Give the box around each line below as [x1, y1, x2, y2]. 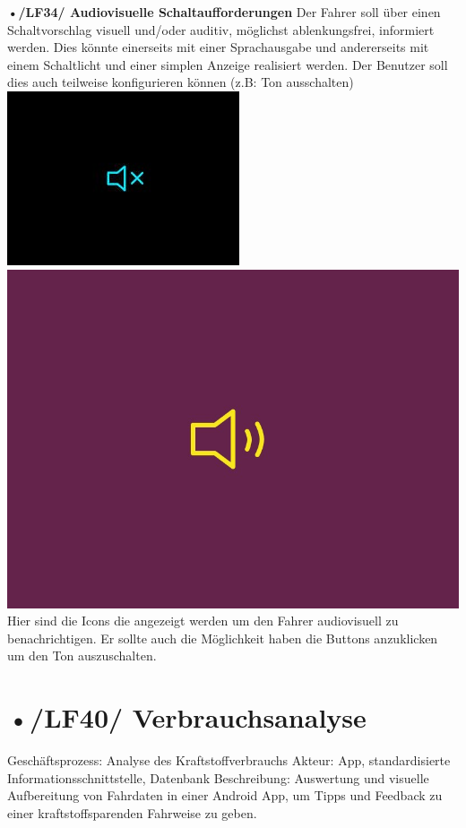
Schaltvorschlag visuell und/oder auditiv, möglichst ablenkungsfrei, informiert [7, 20, 435, 39]
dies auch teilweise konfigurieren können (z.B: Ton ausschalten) [7, 73, 354, 91]
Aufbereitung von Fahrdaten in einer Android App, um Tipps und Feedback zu [7, 786, 443, 805]
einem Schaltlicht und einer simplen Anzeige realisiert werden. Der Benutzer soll [7, 55, 448, 73]
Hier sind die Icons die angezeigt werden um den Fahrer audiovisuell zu [7, 611, 399, 630]
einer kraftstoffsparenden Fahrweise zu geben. [7, 803, 257, 822]
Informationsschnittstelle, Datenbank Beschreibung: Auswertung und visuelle [7, 768, 429, 787]
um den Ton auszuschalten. [7, 646, 157, 665]
